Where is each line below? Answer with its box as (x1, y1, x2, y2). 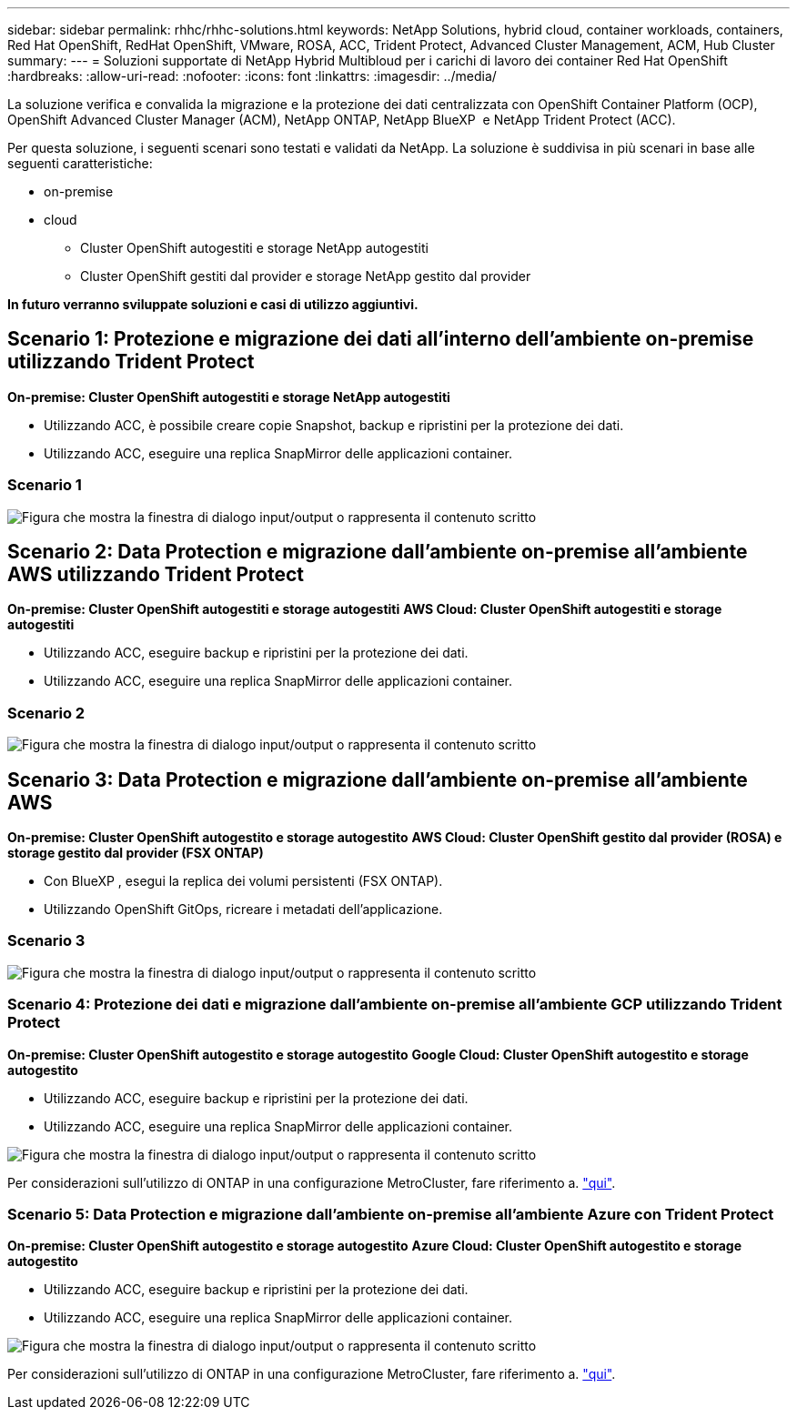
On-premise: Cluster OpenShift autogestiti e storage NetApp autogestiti (7, 388, 450, 405)
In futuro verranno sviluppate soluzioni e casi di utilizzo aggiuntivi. (7, 296, 419, 312)
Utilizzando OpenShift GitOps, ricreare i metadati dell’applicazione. (44, 901, 443, 918)
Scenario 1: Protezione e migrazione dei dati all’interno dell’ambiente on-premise (7, 327, 754, 351)
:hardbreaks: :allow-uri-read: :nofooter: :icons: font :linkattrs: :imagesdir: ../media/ (7, 68, 497, 84)
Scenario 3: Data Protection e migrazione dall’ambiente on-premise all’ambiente (7, 768, 748, 791)
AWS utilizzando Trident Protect (7, 563, 305, 587)
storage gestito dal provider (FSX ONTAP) (7, 845, 264, 861)
